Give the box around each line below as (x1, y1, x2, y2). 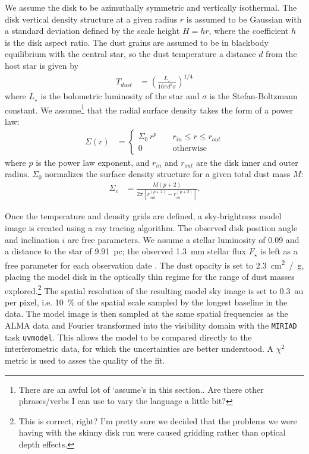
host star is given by (5, 59, 78, 71)
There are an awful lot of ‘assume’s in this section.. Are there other (18, 383, 264, 395)
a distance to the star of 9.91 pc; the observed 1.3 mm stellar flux (5, 245, 247, 257)
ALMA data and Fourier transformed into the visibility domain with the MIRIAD (5, 319, 297, 332)
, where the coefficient (209, 24, 289, 37)
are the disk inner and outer (196, 156, 298, 168)
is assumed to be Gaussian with (186, 12, 302, 25)
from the (266, 48, 297, 60)
